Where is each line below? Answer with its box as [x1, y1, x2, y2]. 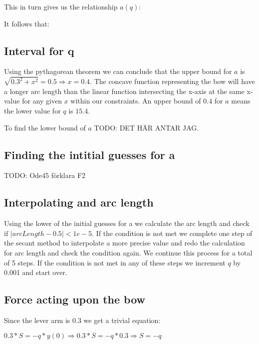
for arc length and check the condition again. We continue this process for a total [4, 247, 253, 258]
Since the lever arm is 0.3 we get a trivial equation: [4, 315, 161, 325]
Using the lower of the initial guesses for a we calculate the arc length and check [4, 218, 250, 228]
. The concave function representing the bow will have [90, 76, 255, 86]
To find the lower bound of [4, 122, 86, 132]
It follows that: [4, 18, 49, 28]
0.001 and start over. [4, 267, 67, 277]
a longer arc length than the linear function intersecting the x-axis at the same [4, 85, 245, 96]
